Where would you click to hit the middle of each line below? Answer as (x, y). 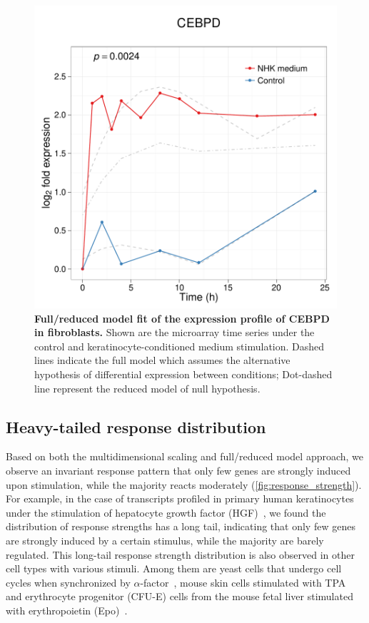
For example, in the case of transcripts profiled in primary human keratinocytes (180, 498)
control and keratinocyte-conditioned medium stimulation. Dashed (180, 346)
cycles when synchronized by (68, 582)
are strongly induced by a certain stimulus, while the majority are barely (165, 540)
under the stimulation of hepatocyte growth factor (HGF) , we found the (166, 512)
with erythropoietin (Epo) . (67, 610)
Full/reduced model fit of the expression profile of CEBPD (182, 318)
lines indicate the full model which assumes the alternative (162, 360)
